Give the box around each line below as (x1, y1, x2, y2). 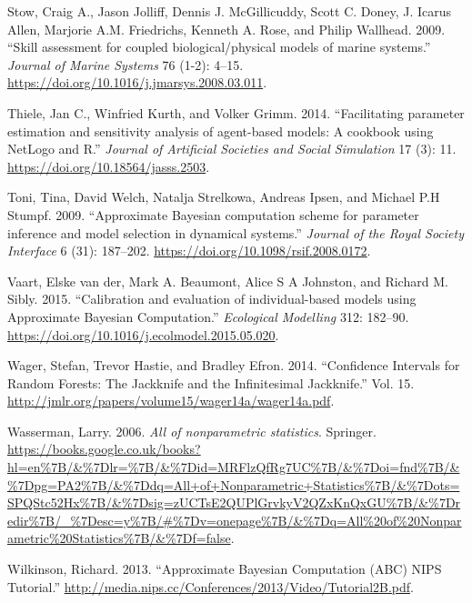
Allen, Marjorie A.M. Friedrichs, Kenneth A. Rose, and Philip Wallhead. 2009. (7, 19, 446, 38)
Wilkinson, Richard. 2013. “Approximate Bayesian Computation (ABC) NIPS (7, 559, 442, 578)
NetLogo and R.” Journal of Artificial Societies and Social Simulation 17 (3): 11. (7, 139, 457, 158)
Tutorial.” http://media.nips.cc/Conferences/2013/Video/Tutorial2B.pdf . (7, 577, 414, 596)
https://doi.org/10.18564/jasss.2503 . (7, 156, 210, 176)
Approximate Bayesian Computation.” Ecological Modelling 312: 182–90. (7, 307, 409, 326)
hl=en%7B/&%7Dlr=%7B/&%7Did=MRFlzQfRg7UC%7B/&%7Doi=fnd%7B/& (7, 457, 460, 477)
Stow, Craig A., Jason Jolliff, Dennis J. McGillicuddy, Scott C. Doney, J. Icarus (7, 2, 452, 20)
